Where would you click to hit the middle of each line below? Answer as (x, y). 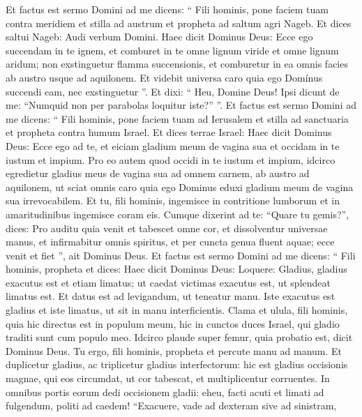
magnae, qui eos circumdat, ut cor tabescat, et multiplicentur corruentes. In (168, 378)
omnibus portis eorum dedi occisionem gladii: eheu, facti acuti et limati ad (165, 392)
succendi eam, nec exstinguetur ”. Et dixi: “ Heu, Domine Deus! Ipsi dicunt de (173, 91)
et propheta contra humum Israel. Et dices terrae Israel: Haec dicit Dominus (169, 132)
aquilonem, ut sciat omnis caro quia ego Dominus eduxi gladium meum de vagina (180, 187)
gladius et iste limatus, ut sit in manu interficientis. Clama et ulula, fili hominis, (177, 310)
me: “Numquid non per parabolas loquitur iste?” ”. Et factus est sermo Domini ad (181, 105)
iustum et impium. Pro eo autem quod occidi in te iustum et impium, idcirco (171, 159)
